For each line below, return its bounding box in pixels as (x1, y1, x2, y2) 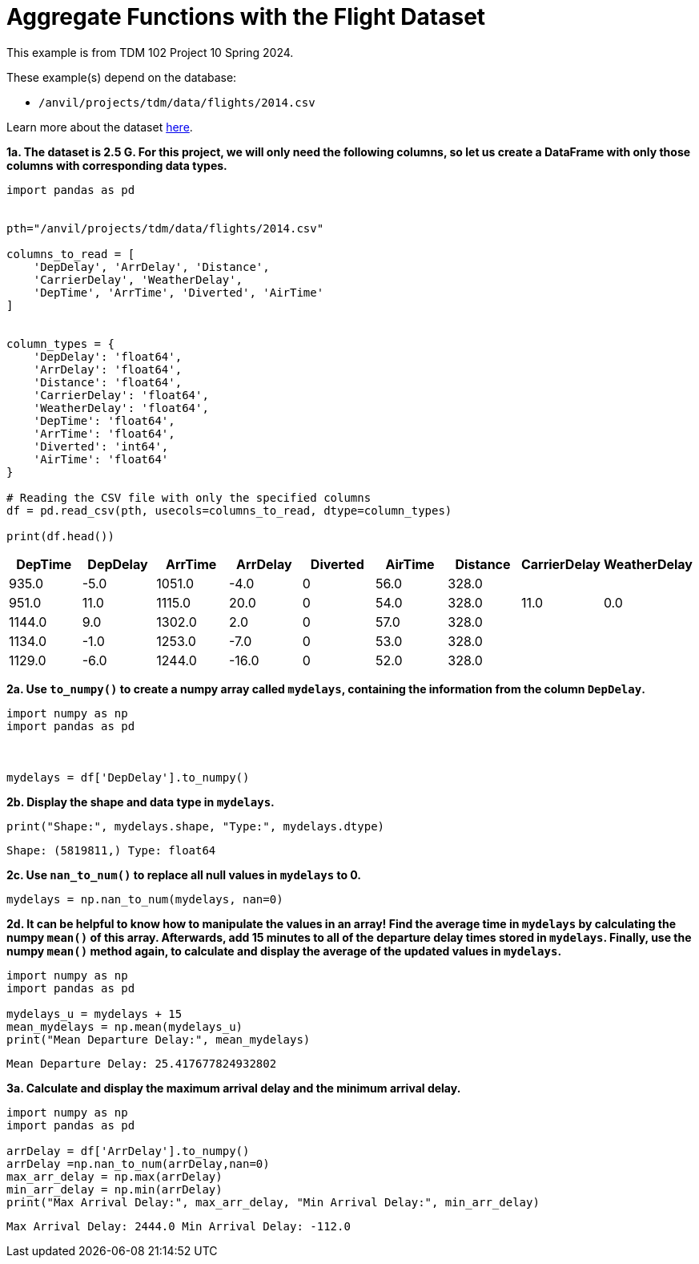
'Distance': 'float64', (33, 375, 183, 389)
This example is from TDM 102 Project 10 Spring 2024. (6, 45, 294, 59)
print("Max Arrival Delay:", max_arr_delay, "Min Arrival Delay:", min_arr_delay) (6, 1195, 540, 1209)
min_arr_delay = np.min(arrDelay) (6, 1182, 223, 1196)
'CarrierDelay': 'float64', (33, 388, 209, 402)
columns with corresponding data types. (6, 158, 227, 172)
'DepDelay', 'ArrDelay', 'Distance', (33, 260, 270, 273)
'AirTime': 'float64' (33, 452, 169, 466)
